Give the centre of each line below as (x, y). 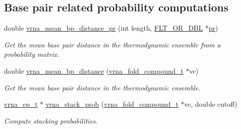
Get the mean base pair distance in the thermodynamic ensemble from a (112, 44)
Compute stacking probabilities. (51, 120)
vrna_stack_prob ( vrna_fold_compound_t (112, 104)
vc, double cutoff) (211, 104)
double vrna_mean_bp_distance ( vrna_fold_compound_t (94, 70)
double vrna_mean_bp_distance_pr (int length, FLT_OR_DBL (103, 28)
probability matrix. (32, 54)
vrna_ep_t (21, 104)
